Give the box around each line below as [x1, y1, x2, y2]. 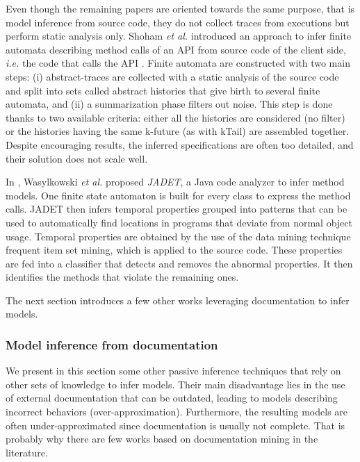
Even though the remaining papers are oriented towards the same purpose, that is [6, 1, 355, 15]
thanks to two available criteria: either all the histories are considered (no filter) [6, 110, 345, 124]
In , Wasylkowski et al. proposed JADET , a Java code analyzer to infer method [6, 174, 345, 189]
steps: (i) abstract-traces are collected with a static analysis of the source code [6, 69, 339, 83]
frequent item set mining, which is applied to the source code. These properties [6, 242, 343, 257]
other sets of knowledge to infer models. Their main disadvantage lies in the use [6, 377, 345, 391]
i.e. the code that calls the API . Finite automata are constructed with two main [6, 56, 350, 70]
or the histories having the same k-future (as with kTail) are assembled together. [6, 124, 350, 138]
